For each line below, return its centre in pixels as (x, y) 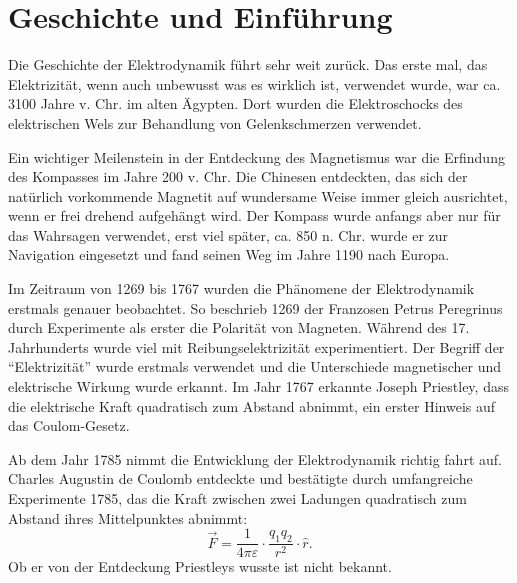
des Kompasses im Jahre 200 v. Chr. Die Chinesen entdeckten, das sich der (238, 176)
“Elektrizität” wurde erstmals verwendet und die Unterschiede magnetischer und (255, 366)
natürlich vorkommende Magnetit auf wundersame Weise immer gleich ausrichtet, (258, 195)
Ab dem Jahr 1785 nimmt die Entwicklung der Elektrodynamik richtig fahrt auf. (255, 458)
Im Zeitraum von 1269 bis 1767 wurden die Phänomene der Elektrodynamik (241, 288)
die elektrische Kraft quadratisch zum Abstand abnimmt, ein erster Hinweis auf (252, 405)
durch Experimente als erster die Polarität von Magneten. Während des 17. (239, 327)
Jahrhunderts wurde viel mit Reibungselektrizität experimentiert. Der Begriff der (256, 346)
